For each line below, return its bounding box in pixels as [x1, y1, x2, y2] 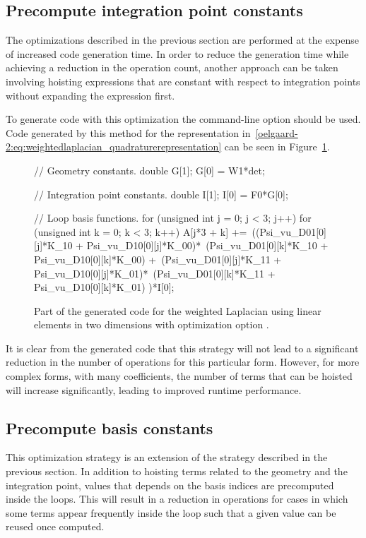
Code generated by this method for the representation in [6, 125, 251, 140]
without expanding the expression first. [6, 88, 175, 102]
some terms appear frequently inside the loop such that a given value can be [6, 505, 336, 520]
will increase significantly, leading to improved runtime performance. [6, 382, 302, 397]
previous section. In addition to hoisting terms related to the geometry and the [6, 464, 348, 479]
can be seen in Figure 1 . [224, 139, 330, 154]
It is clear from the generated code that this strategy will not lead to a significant [6, 340, 359, 355]
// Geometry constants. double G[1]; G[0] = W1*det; [34, 162, 265, 177]
